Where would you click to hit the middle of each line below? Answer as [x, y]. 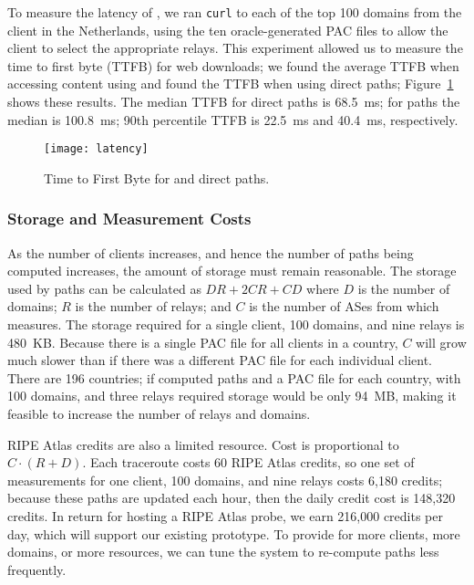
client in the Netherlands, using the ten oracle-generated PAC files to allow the [228, 30]
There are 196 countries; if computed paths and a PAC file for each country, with [234, 377]
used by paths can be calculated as [104, 288]
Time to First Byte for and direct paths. [157, 178]
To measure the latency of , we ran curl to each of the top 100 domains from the [235, 12]
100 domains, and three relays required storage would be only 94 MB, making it [232, 396]
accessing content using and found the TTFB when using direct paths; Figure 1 [231, 84]
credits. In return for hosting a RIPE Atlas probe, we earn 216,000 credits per [225, 516]
